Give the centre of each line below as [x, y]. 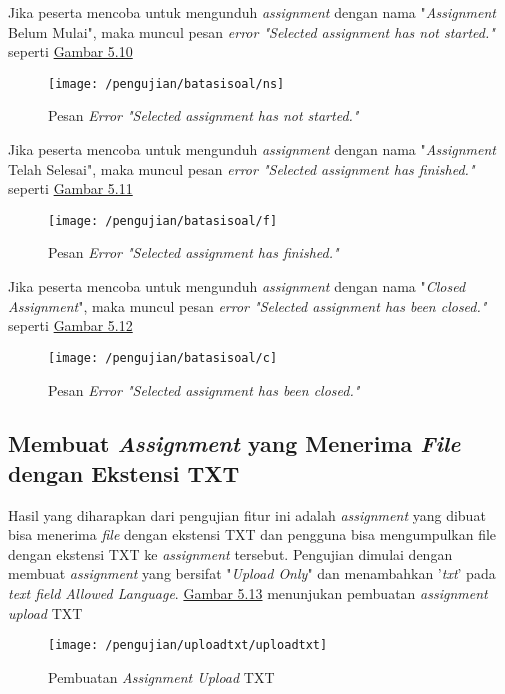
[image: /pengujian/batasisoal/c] [163, 357]
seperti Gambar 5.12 [70, 325]
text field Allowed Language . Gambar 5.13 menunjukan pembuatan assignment [248, 593]
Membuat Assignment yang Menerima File [234, 443]
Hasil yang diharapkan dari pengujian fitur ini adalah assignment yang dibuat [247, 514]
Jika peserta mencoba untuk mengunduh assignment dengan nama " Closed [237, 286]
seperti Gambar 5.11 [70, 188]
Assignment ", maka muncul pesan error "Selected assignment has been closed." [247, 305]
